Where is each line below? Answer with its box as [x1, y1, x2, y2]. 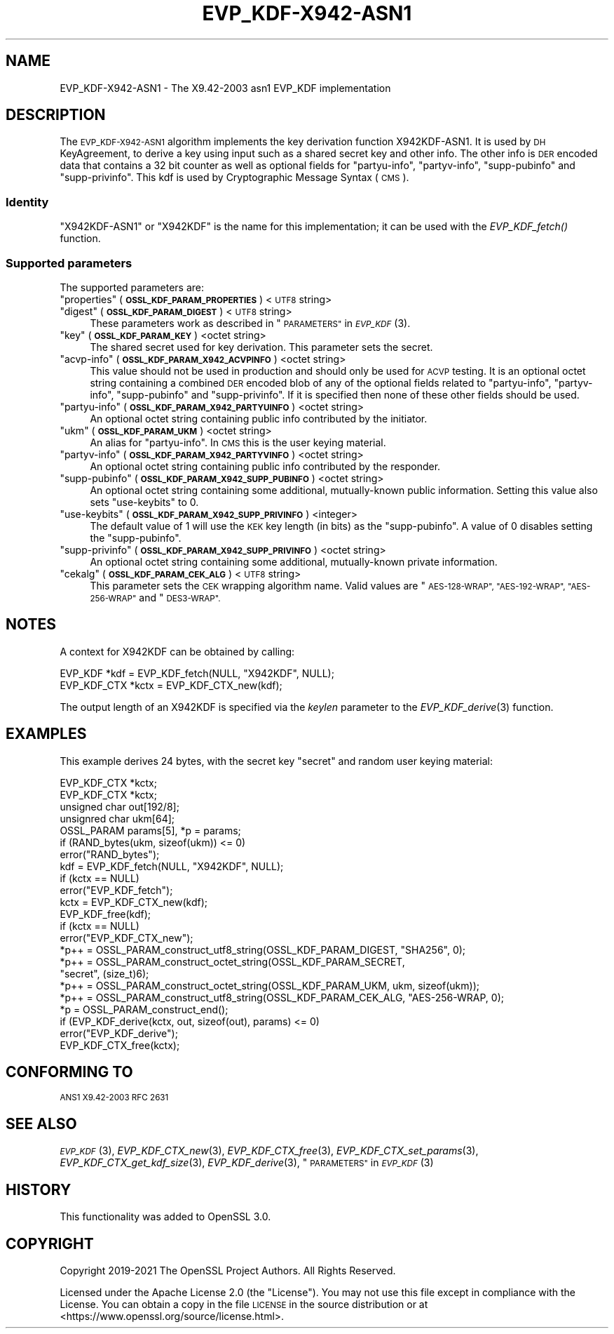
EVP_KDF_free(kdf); [60, 907, 151, 920]
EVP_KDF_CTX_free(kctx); [60, 1039, 180, 1051]
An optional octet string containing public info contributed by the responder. [90, 460, 441, 472]
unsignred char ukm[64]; [60, 812, 175, 825]
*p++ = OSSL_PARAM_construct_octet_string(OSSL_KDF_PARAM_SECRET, [60, 955, 405, 968]
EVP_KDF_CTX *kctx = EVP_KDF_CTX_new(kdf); [60, 679, 282, 691]
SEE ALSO [6, 1114, 77, 1133]
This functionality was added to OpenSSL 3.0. [60, 1210, 271, 1223]
